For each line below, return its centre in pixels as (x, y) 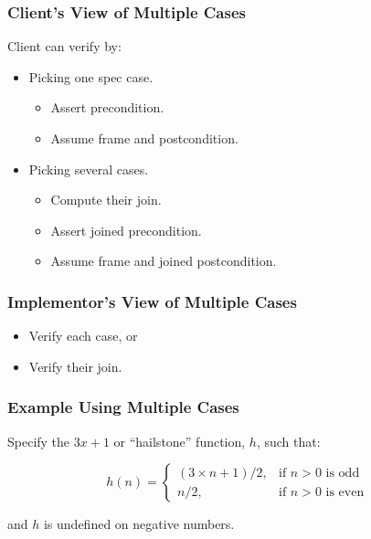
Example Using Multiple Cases (123, 407)
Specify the (39, 441)
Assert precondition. (107, 107)
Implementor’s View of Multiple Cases (152, 301)
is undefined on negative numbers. (139, 524)
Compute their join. (106, 200)
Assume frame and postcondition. (144, 138)
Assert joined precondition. (126, 230)
